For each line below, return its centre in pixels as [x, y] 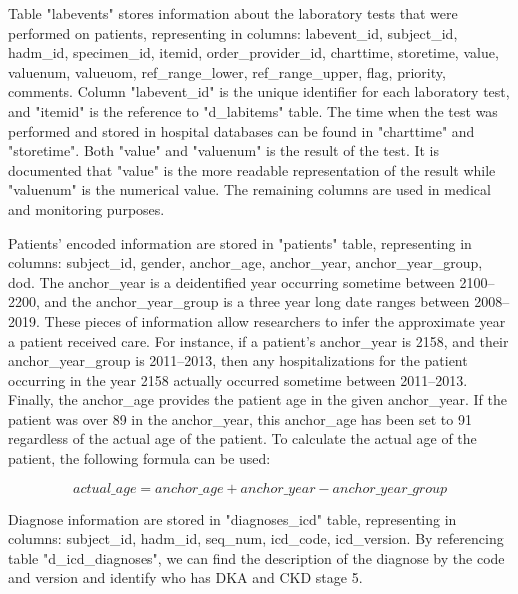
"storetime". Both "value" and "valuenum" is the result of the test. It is [224, 150]
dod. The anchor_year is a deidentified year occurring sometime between [231, 281]
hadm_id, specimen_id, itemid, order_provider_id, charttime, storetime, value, [253, 52]
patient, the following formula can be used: [139, 458]
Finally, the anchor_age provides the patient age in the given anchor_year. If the [257, 399]
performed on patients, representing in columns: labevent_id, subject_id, [233, 32]
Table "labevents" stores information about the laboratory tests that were [233, 13]
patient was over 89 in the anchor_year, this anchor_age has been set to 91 [240, 418]
